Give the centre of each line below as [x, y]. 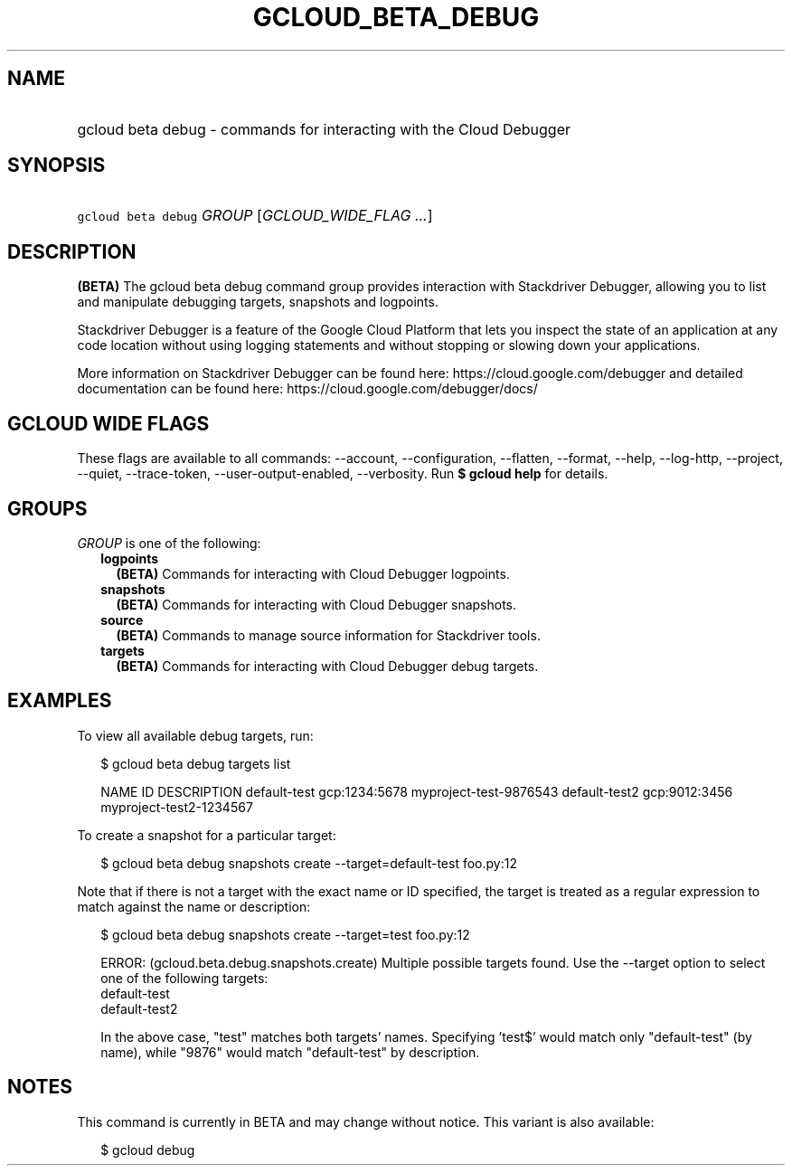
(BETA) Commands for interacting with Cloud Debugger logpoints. [313, 573]
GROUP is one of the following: [169, 543]
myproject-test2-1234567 [177, 807]
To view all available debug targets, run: [195, 735]
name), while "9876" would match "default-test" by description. [290, 1052]
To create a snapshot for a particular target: [207, 835]
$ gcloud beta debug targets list [196, 763]
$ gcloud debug [148, 1149]
